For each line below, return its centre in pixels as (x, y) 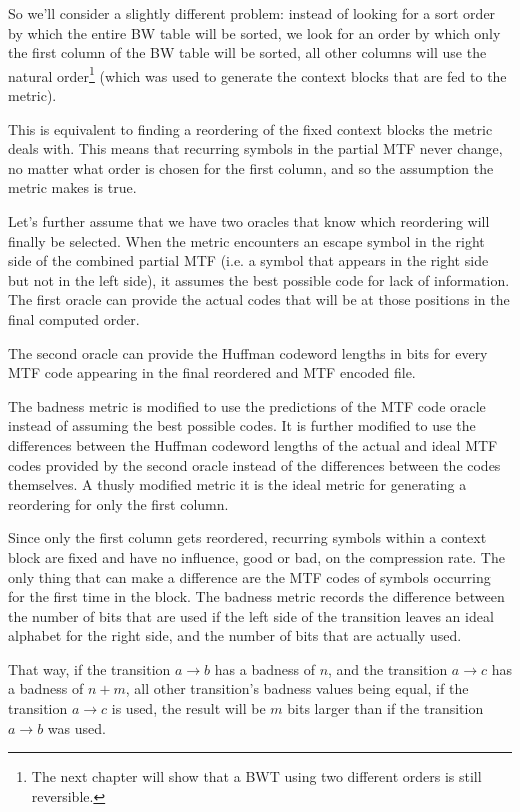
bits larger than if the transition (385, 708)
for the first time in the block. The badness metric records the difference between (256, 596)
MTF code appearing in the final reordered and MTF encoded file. (212, 372)
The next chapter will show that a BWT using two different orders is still (256, 776)
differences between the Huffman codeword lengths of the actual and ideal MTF (253, 444)
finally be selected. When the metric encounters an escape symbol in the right (246, 240)
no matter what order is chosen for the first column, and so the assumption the (251, 167)
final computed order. (74, 318)
